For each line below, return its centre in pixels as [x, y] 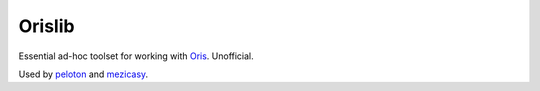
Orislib [46, 26]
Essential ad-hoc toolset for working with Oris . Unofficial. [136, 56]
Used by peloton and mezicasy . [83, 74]
